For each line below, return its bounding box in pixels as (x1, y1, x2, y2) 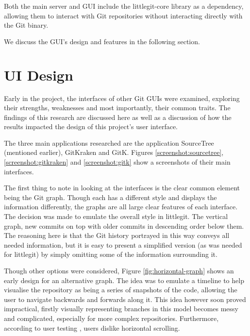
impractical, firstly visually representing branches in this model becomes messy (4, 303, 239, 314)
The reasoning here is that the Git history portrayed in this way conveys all (4, 230, 230, 240)
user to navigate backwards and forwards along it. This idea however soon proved (4, 294, 246, 304)
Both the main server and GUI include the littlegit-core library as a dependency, (4, 1, 244, 11)
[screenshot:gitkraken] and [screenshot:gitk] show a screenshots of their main (4, 157, 231, 167)
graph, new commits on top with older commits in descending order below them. (4, 220, 244, 231)
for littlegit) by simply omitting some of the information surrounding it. (4, 249, 217, 259)
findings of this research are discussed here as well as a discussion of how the (4, 112, 232, 122)
